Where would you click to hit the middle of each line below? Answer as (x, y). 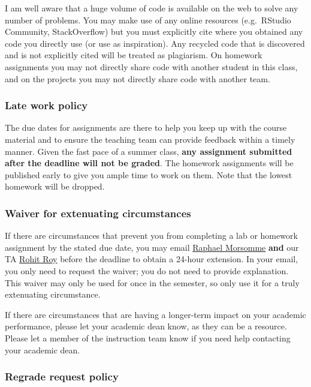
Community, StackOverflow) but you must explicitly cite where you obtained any (154, 31)
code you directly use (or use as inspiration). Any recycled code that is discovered (155, 43)
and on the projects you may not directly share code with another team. (138, 78)
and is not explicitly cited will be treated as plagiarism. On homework (134, 55)
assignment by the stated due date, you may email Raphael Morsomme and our (152, 247)
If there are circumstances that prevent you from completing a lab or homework (151, 235)
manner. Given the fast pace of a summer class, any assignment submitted (149, 151)
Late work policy (46, 105)
